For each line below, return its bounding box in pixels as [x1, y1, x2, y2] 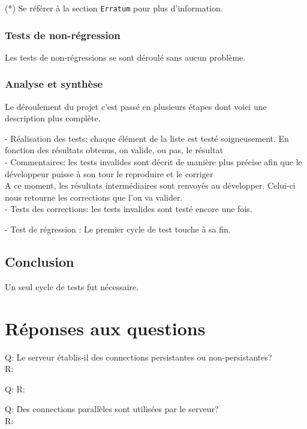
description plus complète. [5, 112, 101, 124]
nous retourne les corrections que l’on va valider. [5, 190, 183, 203]
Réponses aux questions [5, 315, 206, 340]
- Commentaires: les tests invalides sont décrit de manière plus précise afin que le [5, 156, 302, 168]
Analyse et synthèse [5, 76, 103, 91]
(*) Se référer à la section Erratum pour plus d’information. [5, 2, 223, 14]
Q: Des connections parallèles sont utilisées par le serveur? [5, 403, 219, 415]
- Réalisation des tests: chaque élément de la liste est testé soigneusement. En [5, 132, 289, 144]
